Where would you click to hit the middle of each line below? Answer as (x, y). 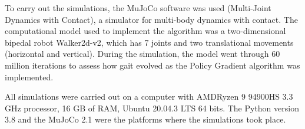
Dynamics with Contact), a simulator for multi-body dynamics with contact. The (151, 19)
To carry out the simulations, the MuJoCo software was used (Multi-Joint (138, 8)
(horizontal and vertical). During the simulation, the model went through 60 (142, 54)
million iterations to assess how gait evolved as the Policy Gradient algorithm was (152, 65)
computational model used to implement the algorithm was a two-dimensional (145, 31)
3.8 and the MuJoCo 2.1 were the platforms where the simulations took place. (145, 119)
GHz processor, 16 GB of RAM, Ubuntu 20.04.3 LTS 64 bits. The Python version (152, 108)
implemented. (29, 77)
